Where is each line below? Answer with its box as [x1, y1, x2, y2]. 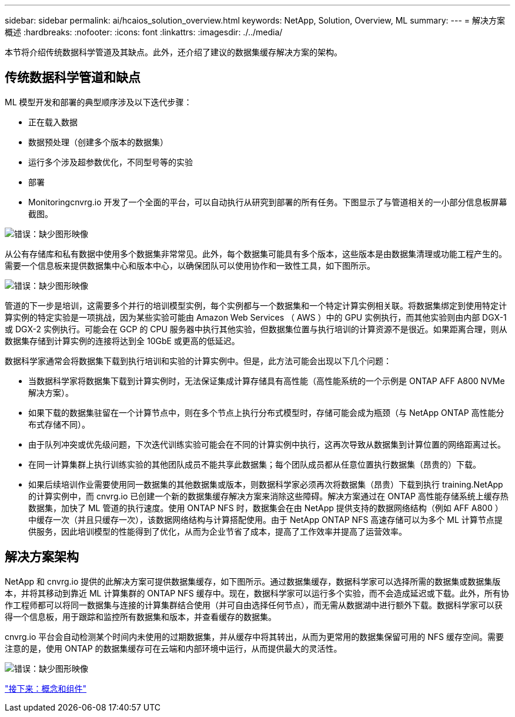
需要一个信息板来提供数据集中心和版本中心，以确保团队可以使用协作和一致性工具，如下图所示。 [5, 260, 375, 271]
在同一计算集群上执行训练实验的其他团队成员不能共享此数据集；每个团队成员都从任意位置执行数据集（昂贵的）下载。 [28, 459, 481, 469]
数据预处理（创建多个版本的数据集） [28, 136, 168, 147]
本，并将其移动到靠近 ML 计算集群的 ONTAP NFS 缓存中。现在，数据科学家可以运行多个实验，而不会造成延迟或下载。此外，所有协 [5, 588, 509, 598]
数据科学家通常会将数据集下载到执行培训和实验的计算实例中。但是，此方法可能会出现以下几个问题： [5, 355, 392, 366]
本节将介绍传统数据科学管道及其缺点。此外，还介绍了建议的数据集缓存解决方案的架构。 [5, 47, 342, 57]
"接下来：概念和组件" [5, 683, 87, 693]
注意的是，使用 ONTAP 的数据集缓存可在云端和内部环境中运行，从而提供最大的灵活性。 [5, 643, 342, 653]
